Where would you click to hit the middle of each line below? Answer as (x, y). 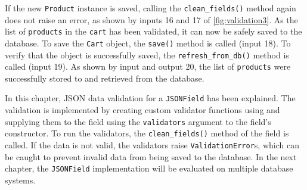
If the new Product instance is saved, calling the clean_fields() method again (151, 8)
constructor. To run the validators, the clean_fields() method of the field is (147, 133)
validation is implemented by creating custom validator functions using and (142, 110)
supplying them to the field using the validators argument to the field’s (138, 121)
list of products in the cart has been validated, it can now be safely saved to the (153, 31)
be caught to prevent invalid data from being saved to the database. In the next (151, 156)
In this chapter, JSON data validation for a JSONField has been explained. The (150, 98)
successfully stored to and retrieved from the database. (105, 78)
